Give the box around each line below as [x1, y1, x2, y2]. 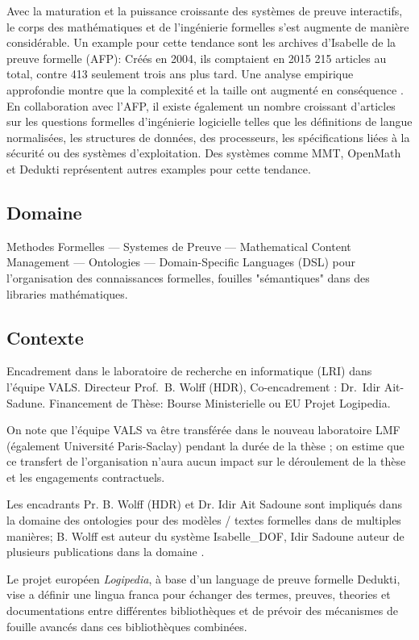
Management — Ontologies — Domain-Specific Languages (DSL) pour [6, 253, 356, 270]
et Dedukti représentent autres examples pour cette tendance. [6, 160, 311, 177]
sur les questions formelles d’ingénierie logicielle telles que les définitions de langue [6, 113, 413, 130]
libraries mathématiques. [6, 285, 128, 302]
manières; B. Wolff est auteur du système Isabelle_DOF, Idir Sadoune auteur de [6, 527, 404, 544]
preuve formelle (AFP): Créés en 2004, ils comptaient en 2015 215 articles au [6, 49, 387, 66]
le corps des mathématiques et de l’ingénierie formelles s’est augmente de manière [6, 18, 409, 35]
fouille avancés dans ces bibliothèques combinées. [6, 617, 247, 634]
